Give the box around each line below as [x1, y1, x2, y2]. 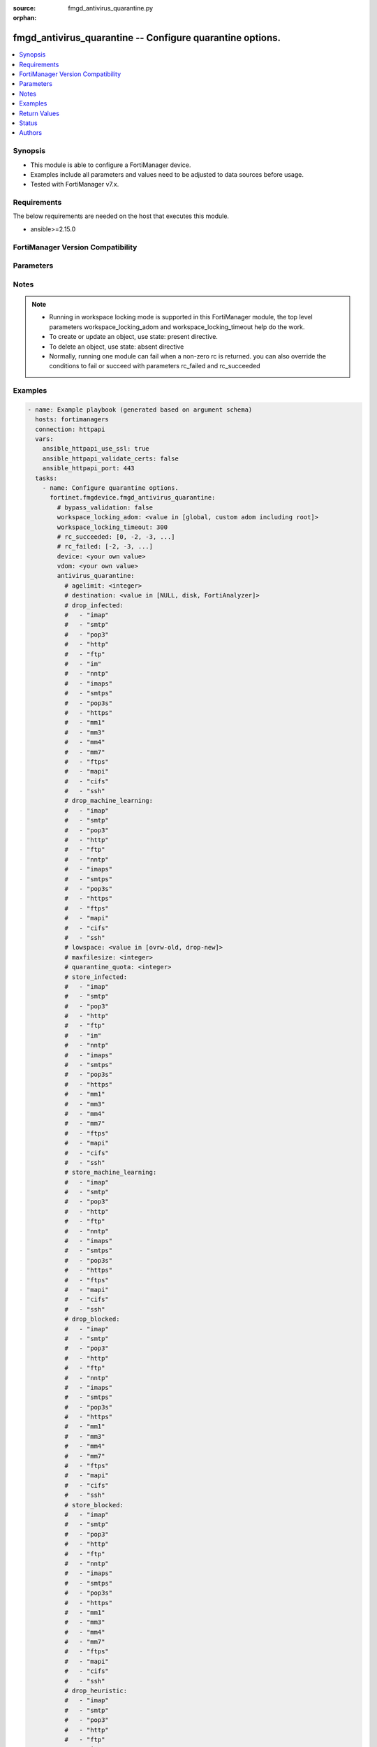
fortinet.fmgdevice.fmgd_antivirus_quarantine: [50, 493, 216, 502]
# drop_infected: [64, 601, 124, 609]
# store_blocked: [64, 1501, 124, 1509]
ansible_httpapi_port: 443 [42, 465, 135, 472]
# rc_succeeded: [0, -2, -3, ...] [57, 532, 175, 541]
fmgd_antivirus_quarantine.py [68, 4, 154, 12]
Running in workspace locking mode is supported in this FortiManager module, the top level [49, 313, 313, 321]
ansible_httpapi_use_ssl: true [42, 444, 149, 453]
